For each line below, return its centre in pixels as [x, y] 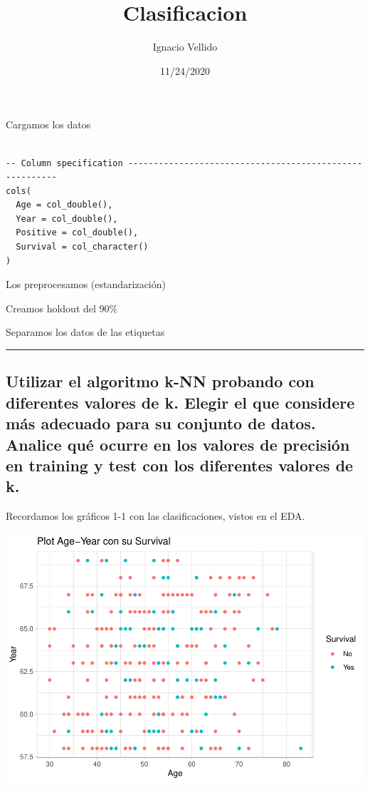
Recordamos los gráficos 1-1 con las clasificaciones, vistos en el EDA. [155, 516]
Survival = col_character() [82, 247]
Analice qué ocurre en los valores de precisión [178, 444]
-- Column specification [64, 163]
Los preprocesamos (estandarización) [86, 284]
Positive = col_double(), [77, 233]
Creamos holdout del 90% [62, 308]
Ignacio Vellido [185, 47]
